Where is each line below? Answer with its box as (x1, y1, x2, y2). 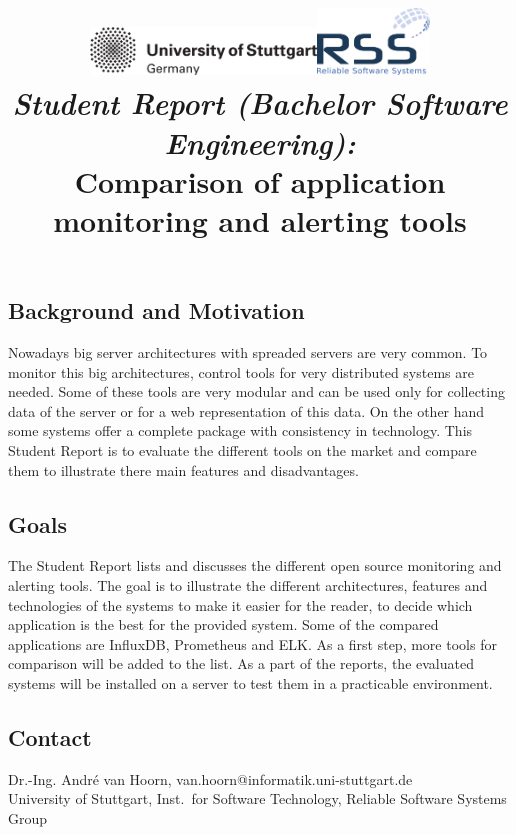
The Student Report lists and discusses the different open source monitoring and (8, 555, 502, 576)
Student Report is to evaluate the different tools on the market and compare (8, 440, 477, 460)
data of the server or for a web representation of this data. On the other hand (8, 400, 485, 421)
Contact (8, 721, 92, 752)
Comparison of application (74, 160, 446, 201)
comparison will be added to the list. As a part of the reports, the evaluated (8, 653, 474, 674)
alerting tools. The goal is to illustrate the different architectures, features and (8, 574, 488, 595)
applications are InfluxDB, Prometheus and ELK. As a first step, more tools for (8, 633, 497, 654)
